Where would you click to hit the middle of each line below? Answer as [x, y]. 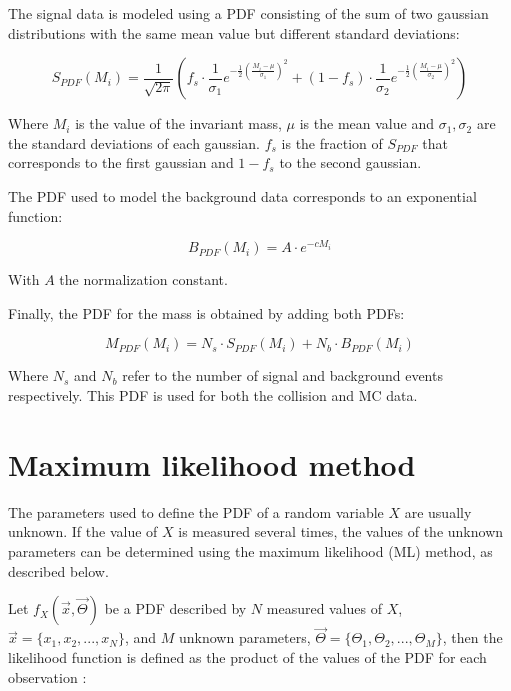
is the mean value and [366, 123]
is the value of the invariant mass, [178, 123]
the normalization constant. [143, 279]
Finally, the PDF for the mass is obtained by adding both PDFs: [206, 312]
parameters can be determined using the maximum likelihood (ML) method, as [250, 550]
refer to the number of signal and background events [282, 375]
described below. [58, 570]
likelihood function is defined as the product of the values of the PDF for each [247, 656]
